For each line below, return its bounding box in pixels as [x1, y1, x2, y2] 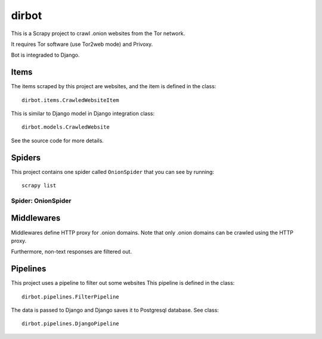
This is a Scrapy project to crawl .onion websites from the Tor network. [11, 30, 185, 37]
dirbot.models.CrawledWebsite [21, 124, 110, 130]
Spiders [11, 153, 41, 163]
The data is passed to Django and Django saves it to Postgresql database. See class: [11, 307, 219, 314]
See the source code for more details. [11, 137, 104, 144]
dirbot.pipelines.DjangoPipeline [21, 321, 119, 327]
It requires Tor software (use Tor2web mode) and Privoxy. [11, 41, 153, 48]
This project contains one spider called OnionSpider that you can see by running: [11, 168, 215, 175]
